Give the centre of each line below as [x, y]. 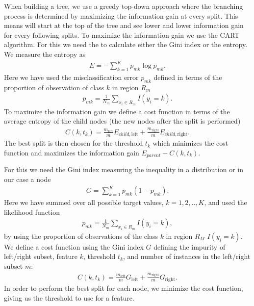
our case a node [27, 179]
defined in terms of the [188, 77]
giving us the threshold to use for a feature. [69, 297]
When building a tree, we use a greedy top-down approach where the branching [124, 6]
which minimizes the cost [190, 143]
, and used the [226, 202]
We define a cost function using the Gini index [74, 246]
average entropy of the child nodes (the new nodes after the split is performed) [122, 121]
